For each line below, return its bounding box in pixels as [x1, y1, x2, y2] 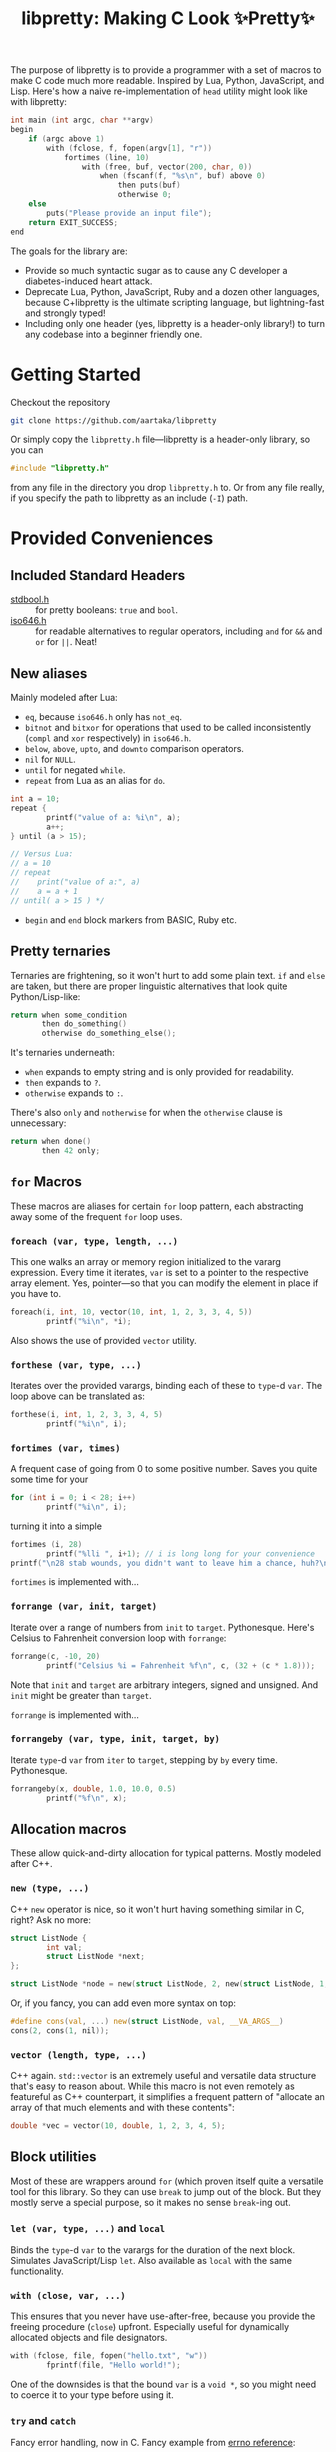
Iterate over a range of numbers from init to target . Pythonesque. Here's [10, 1621, 315, 1633]
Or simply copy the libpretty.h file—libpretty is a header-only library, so [10, 433, 311, 446]
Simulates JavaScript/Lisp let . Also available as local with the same [10, 2255, 293, 2267]
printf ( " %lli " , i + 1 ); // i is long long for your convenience [46, 1548, 315, 1559]
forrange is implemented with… [10, 1708, 140, 1721]
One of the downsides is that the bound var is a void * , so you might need [10, 2378, 317, 2391]
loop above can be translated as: [10, 1390, 145, 1402]
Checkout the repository [10, 396, 111, 408]
